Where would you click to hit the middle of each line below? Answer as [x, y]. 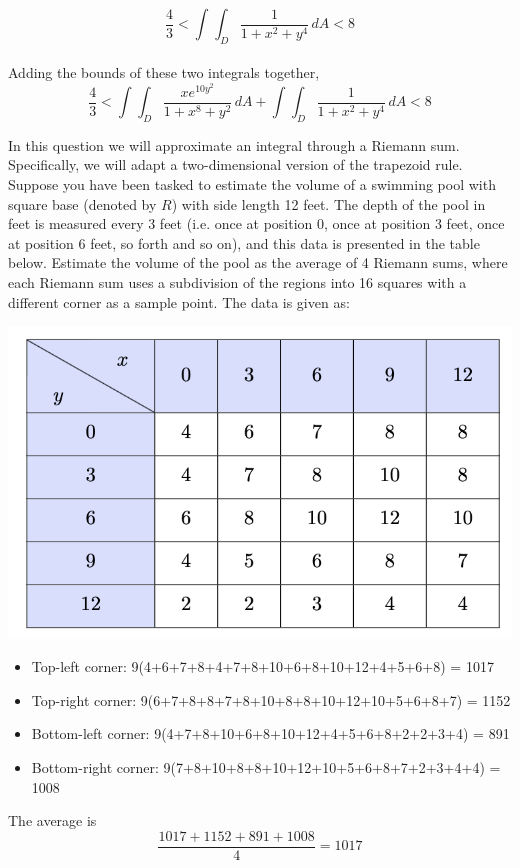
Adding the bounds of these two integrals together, [164, 72]
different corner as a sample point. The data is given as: [179, 301]
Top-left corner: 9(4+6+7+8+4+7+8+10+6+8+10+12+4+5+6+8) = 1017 [262, 666]
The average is [52, 820]
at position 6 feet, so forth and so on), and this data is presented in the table [244, 242]
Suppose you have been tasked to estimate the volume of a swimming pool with [252, 184]
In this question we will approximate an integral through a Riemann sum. [234, 144]
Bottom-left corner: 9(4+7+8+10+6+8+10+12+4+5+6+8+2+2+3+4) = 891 [270, 733]
